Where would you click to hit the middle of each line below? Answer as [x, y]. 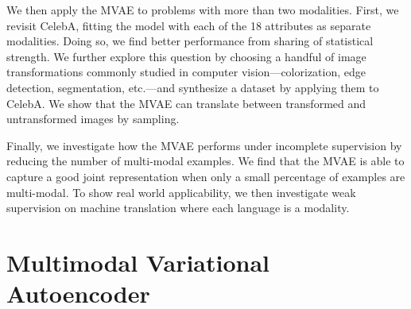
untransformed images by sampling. [93, 119]
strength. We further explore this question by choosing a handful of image [186, 56]
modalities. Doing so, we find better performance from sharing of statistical [190, 41]
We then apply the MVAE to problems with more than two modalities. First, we [203, 10]
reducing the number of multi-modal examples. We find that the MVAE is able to [205, 161]
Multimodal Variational [138, 262]
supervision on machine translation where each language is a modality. [178, 208]
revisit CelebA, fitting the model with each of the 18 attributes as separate [189, 25]
